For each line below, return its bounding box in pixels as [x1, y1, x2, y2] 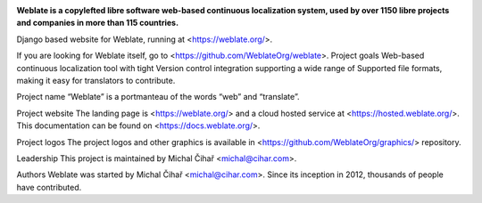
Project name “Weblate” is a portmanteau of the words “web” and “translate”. [16, 92, 300, 102]
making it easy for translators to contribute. [16, 75, 176, 85]
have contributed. [16, 182, 82, 192]
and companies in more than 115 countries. [16, 18, 179, 28]
